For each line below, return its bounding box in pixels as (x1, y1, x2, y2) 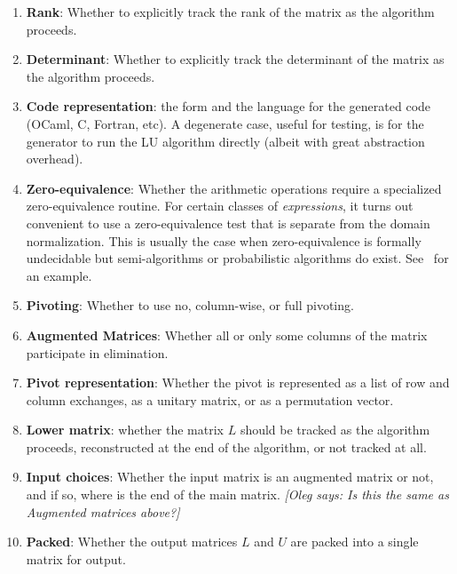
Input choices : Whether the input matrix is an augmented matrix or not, (26, 467, 434, 486)
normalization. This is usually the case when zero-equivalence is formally (26, 231, 422, 250)
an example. (26, 266, 92, 284)
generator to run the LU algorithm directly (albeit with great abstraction (26, 132, 425, 150)
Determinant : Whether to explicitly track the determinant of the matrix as (26, 50, 445, 68)
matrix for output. (26, 549, 126, 568)
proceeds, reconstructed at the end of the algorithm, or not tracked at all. (26, 437, 427, 456)
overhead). (26, 149, 83, 168)
